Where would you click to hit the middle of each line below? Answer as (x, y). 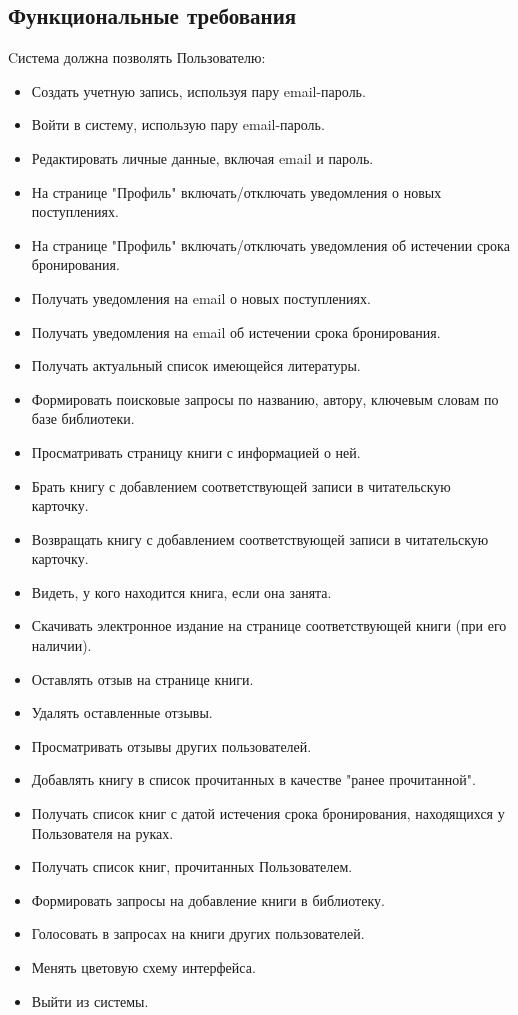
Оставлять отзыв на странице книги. (142, 678)
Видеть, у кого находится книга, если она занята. (181, 591)
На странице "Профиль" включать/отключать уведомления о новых (236, 191)
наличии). (61, 645)
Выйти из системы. (90, 1000)
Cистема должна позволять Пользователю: (137, 57)
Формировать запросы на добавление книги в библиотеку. (208, 899)
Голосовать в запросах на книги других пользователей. (198, 933)
